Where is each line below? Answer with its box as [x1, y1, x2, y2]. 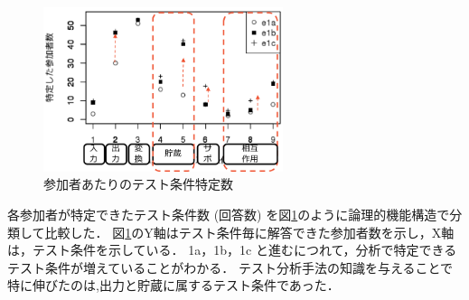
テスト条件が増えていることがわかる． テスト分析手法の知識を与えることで [7, 258, 454, 277]
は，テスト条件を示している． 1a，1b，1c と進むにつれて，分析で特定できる [7, 240, 457, 259]
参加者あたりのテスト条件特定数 [43, 174, 233, 193]
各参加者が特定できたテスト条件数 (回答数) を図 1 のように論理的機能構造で [7, 204, 450, 223]
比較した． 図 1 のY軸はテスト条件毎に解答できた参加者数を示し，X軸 [44, 222, 455, 241]
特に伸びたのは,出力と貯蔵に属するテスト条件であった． [7, 276, 340, 295]
